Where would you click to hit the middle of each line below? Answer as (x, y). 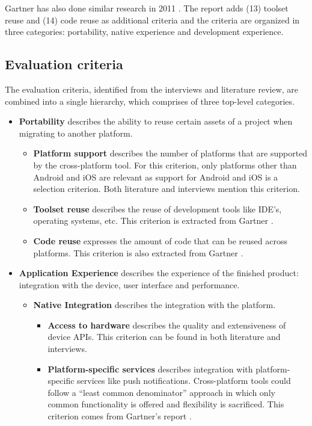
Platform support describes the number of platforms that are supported (170, 153)
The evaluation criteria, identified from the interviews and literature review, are (152, 89)
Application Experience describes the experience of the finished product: (159, 273)
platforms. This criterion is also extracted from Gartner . (138, 252)
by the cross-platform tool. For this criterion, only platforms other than (165, 165)
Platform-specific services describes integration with (150, 369)
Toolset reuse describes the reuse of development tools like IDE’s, (158, 208)
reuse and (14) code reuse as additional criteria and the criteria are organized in (152, 20)
